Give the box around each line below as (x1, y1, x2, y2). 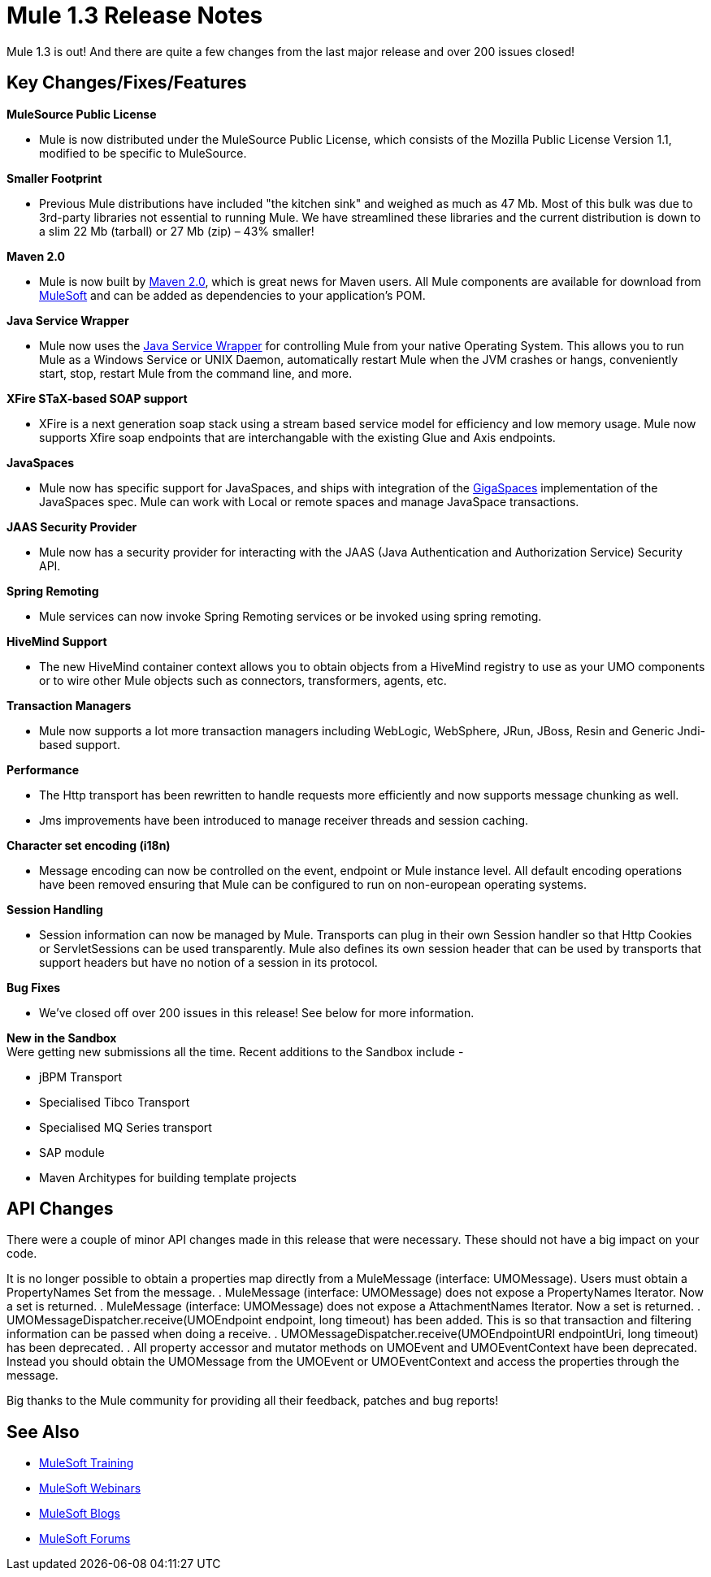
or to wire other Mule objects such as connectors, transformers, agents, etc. (39, 673, 447, 687)
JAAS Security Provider (7, 519, 137, 534)
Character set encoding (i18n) (7, 838, 171, 852)
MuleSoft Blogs (39, 1506, 120, 1521)
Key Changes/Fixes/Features (7, 72, 247, 93)
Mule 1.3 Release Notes (7, 2, 263, 29)
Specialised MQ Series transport (39, 1120, 212, 1134)
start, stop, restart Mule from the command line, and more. (39, 366, 353, 380)
